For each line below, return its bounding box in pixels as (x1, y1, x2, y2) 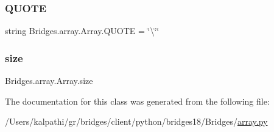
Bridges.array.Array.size (5, 74, 93, 87)
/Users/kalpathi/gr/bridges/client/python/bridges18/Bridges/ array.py (5, 115, 268, 128)
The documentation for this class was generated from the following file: (5, 94, 270, 107)
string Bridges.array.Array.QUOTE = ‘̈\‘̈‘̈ (5, 24, 160, 37)
